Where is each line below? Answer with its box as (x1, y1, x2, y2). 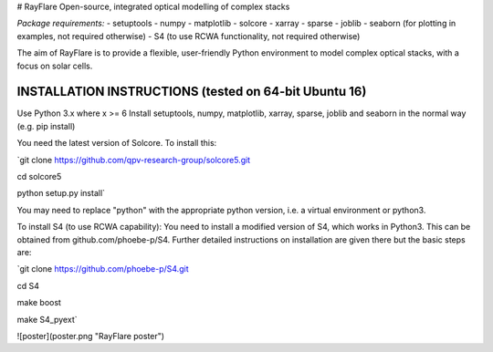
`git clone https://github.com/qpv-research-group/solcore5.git (16, 154, 251, 165)
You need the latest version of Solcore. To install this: (16, 138, 217, 149)
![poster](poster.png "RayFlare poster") (16, 330, 164, 341)
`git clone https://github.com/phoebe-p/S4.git (16, 264, 189, 274)
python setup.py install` (16, 188, 105, 199)
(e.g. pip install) (16, 120, 76, 131)
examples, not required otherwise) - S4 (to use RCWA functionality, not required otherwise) (16, 30, 361, 41)
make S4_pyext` (16, 314, 78, 325)
